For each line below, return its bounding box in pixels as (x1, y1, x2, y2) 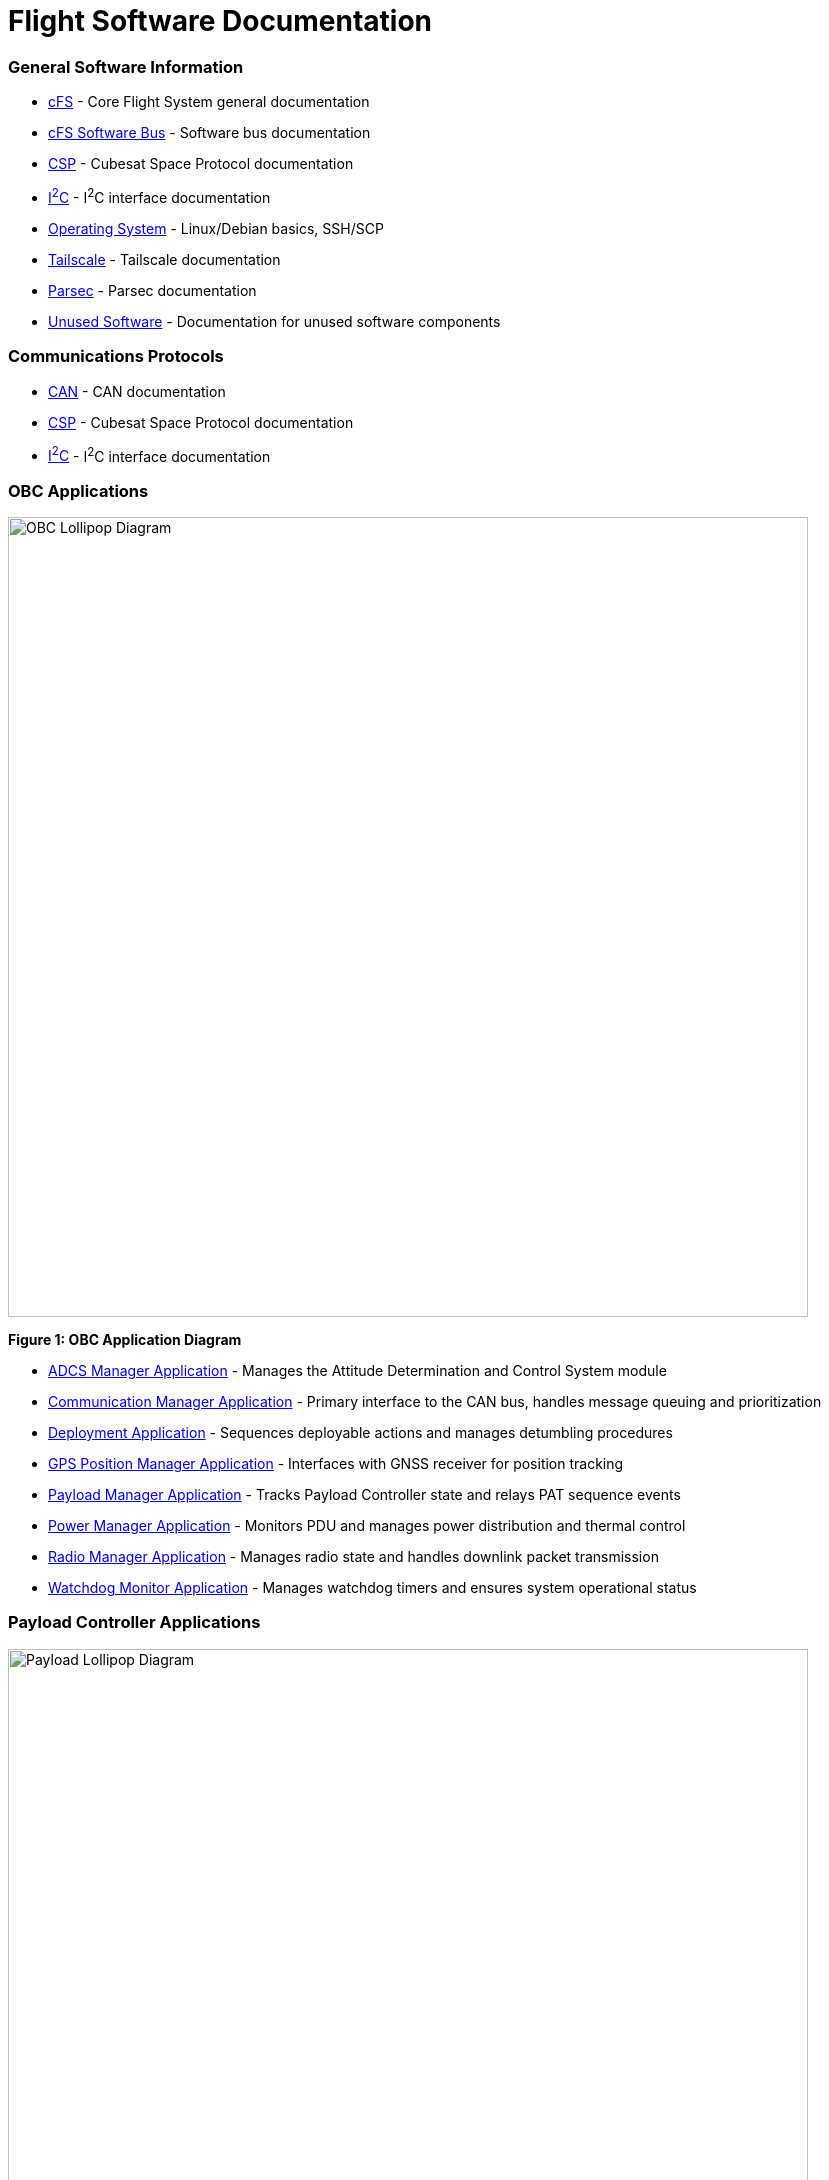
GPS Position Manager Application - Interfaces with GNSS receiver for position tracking (48, 1454, 624, 1472)
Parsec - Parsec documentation (48, 281, 257, 299)
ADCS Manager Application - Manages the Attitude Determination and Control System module (48, 1361, 667, 1379)
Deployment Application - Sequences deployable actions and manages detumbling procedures (48, 1423, 673, 1441)
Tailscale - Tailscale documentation (48, 250, 281, 268)
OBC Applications (8, 480, 149, 501)
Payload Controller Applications (8, 1612, 261, 1633)
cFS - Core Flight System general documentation (48, 93, 370, 111)
